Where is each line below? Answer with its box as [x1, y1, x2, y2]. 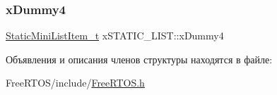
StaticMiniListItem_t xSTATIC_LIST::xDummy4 [6, 28, 224, 43]
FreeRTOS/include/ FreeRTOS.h [6, 75, 145, 90]
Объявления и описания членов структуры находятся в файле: [6, 51, 273, 66]
